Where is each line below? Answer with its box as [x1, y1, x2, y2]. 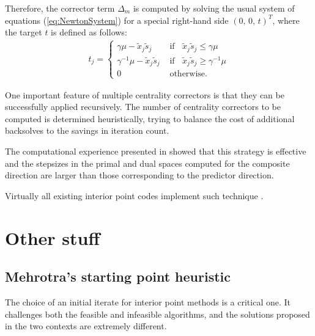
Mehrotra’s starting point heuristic [5, 267, 231, 286]
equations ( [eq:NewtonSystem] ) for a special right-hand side [5, 13, 229, 26]
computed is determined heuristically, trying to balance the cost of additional [5, 112, 295, 125]
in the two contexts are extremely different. [5, 320, 167, 332]
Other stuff [5, 225, 100, 250]
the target [5, 26, 42, 38]
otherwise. [169, 70, 207, 79]
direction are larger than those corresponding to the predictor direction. [5, 169, 274, 181]
